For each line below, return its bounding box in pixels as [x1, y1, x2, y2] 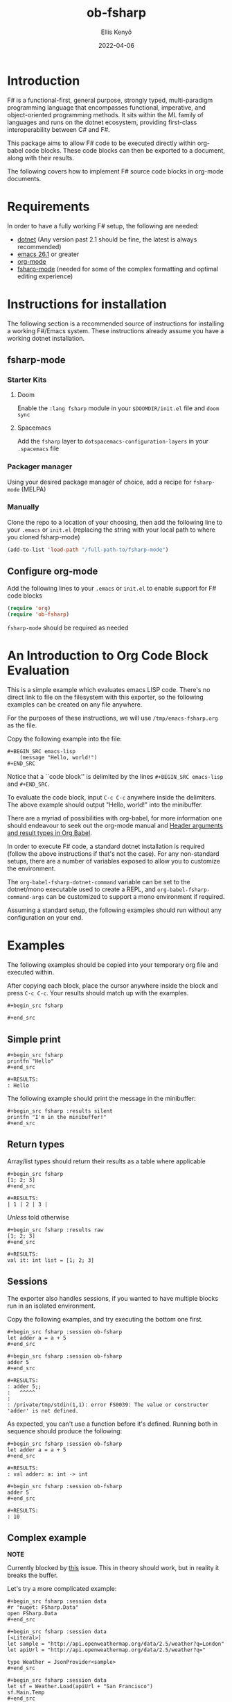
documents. [7, 174, 42, 183]
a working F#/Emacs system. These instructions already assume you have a [7, 326, 224, 335]
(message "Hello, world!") [19, 755, 98, 761]
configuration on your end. [7, 913, 83, 922]
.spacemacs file [17, 444, 60, 453]
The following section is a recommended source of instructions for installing [7, 319, 224, 328]
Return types [7, 1138, 64, 1150]
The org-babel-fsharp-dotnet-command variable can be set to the [7, 878, 190, 886]
